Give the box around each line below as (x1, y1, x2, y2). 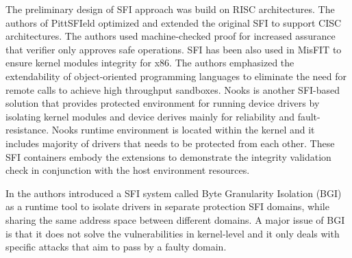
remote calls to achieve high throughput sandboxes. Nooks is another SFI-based (5, 82, 340, 96)
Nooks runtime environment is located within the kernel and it (51, 122, 315, 137)
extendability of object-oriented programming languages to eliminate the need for (5, 68, 347, 83)
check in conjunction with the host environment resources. (5, 163, 250, 177)
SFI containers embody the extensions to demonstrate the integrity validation (5, 149, 331, 164)
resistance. (5, 122, 49, 137)
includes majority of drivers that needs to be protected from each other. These (5, 136, 335, 150)
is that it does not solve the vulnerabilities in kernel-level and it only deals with (5, 226, 340, 240)
